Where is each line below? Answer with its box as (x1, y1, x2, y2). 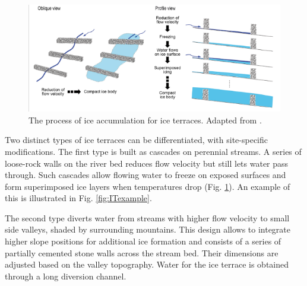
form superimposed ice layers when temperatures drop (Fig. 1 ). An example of (5, 180, 290, 192)
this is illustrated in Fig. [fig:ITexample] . (5, 192, 152, 204)
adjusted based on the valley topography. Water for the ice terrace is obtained (5, 258, 289, 271)
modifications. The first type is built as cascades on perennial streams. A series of (5, 145, 302, 157)
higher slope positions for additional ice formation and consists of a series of (5, 235, 281, 247)
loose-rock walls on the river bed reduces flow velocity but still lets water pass (5, 157, 289, 169)
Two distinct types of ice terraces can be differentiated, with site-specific (5, 134, 268, 146)
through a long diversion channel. (5, 269, 126, 282)
